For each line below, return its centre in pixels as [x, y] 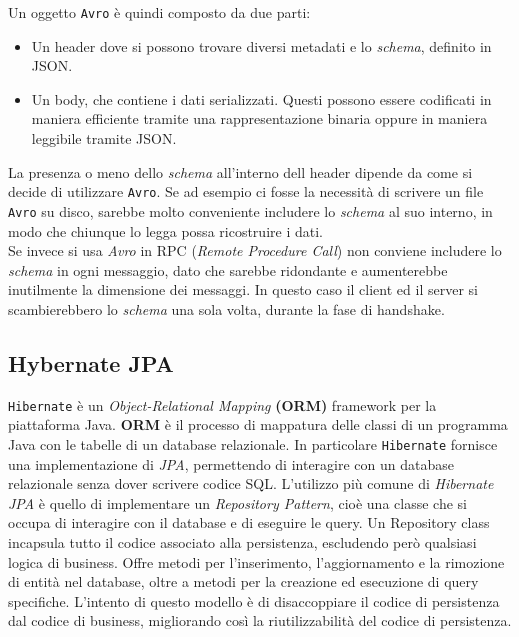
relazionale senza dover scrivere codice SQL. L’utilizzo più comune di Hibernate [251, 483]
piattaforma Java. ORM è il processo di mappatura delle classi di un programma [258, 424]
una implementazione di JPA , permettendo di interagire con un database [231, 463]
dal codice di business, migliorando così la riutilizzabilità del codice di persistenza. [260, 620]
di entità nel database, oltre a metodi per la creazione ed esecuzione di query [243, 581]
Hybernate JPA [91, 362]
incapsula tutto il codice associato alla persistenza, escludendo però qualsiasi [242, 541]
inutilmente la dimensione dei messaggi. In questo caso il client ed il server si [243, 289]
